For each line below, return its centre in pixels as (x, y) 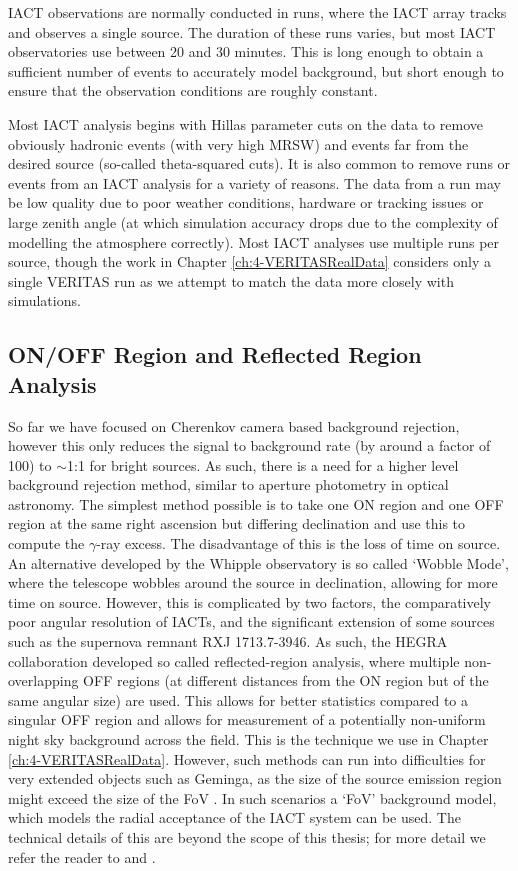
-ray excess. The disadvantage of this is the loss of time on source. (298, 543)
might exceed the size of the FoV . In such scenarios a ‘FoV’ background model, (252, 797)
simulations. (44, 300)
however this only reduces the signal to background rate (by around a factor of (249, 445)
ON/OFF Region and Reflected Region (215, 354)
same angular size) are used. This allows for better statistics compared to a (238, 699)
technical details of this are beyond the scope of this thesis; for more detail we (247, 836)
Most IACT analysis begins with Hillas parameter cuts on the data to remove (245, 123)
